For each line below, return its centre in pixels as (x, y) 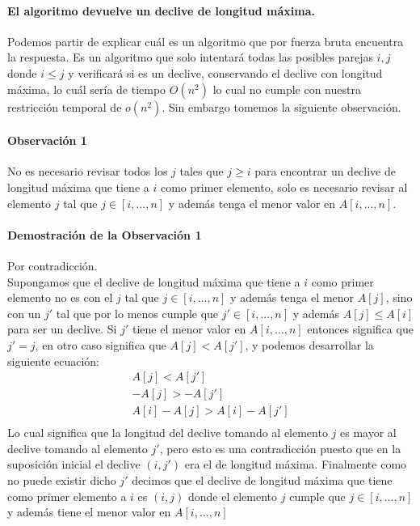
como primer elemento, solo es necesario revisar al (284, 187)
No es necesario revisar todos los (88, 171)
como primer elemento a (67, 496)
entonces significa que (360, 329)
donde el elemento (233, 496)
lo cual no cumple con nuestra (287, 89)
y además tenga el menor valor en (252, 203)
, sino (399, 297)
